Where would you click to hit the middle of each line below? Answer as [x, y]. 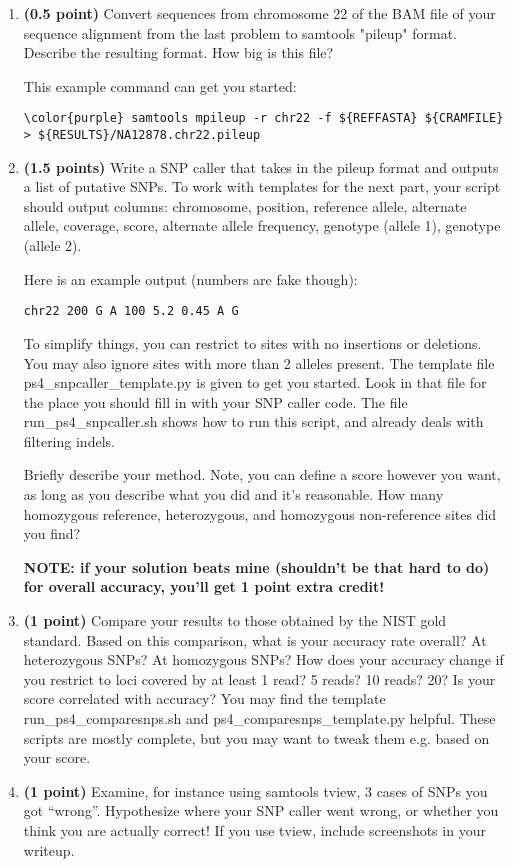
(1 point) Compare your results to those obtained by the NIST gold [235, 620]
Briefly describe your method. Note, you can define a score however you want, [262, 474]
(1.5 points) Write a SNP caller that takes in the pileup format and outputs [261, 166]
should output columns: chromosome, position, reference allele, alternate [245, 205]
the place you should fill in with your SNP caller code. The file [215, 401]
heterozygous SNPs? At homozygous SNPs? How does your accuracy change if [263, 659]
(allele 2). [52, 245]
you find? [52, 533]
